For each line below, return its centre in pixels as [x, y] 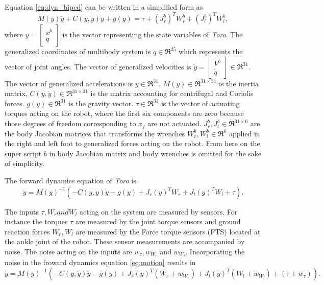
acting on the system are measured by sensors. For [159, 211]
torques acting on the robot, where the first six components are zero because [124, 113]
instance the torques [36, 221]
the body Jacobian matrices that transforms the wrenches [95, 133]
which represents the [211, 51]
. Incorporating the [215, 251]
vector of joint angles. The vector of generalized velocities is [98, 66]
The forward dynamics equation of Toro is [70, 181]
